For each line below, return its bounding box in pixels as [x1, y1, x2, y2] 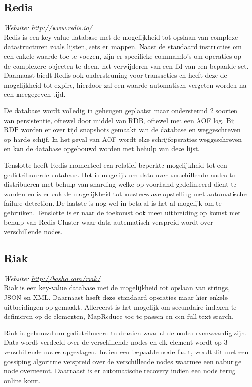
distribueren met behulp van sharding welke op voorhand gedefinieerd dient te [4, 179, 236, 189]
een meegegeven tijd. [4, 89, 66, 99]
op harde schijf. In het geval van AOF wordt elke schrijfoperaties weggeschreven [4, 134, 242, 144]
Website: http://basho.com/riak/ [4, 273, 101, 283]
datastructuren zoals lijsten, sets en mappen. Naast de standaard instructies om [4, 41, 242, 52]
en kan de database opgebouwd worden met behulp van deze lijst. [4, 143, 200, 154]
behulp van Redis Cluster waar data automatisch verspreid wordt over [4, 217, 213, 227]
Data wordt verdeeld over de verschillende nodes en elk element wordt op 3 [4, 337, 228, 347]
